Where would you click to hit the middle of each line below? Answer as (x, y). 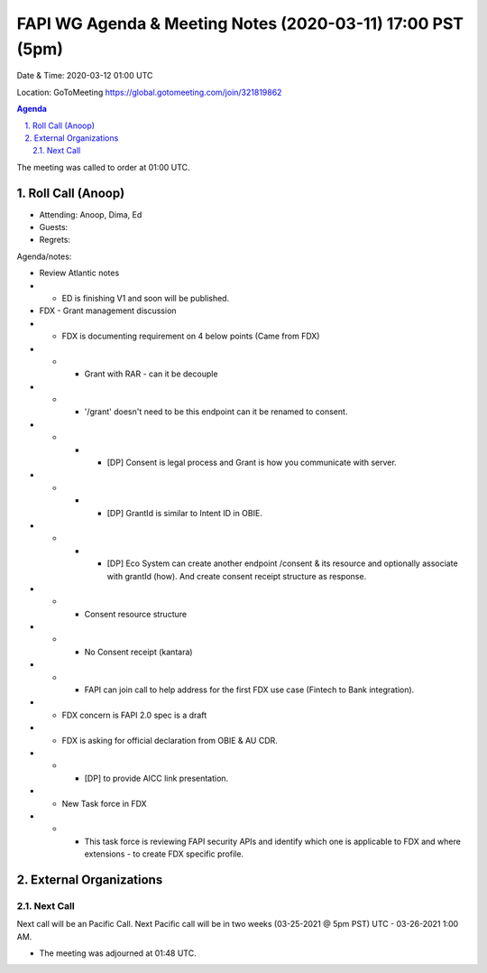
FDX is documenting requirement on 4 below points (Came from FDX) (191, 336)
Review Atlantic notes (79, 273)
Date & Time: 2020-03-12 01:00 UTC (85, 76)
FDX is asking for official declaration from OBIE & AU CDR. (170, 740)
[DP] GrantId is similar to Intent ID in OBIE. (185, 513)
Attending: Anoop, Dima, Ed (91, 214)
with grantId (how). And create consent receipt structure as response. (237, 576)
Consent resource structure (136, 614)
